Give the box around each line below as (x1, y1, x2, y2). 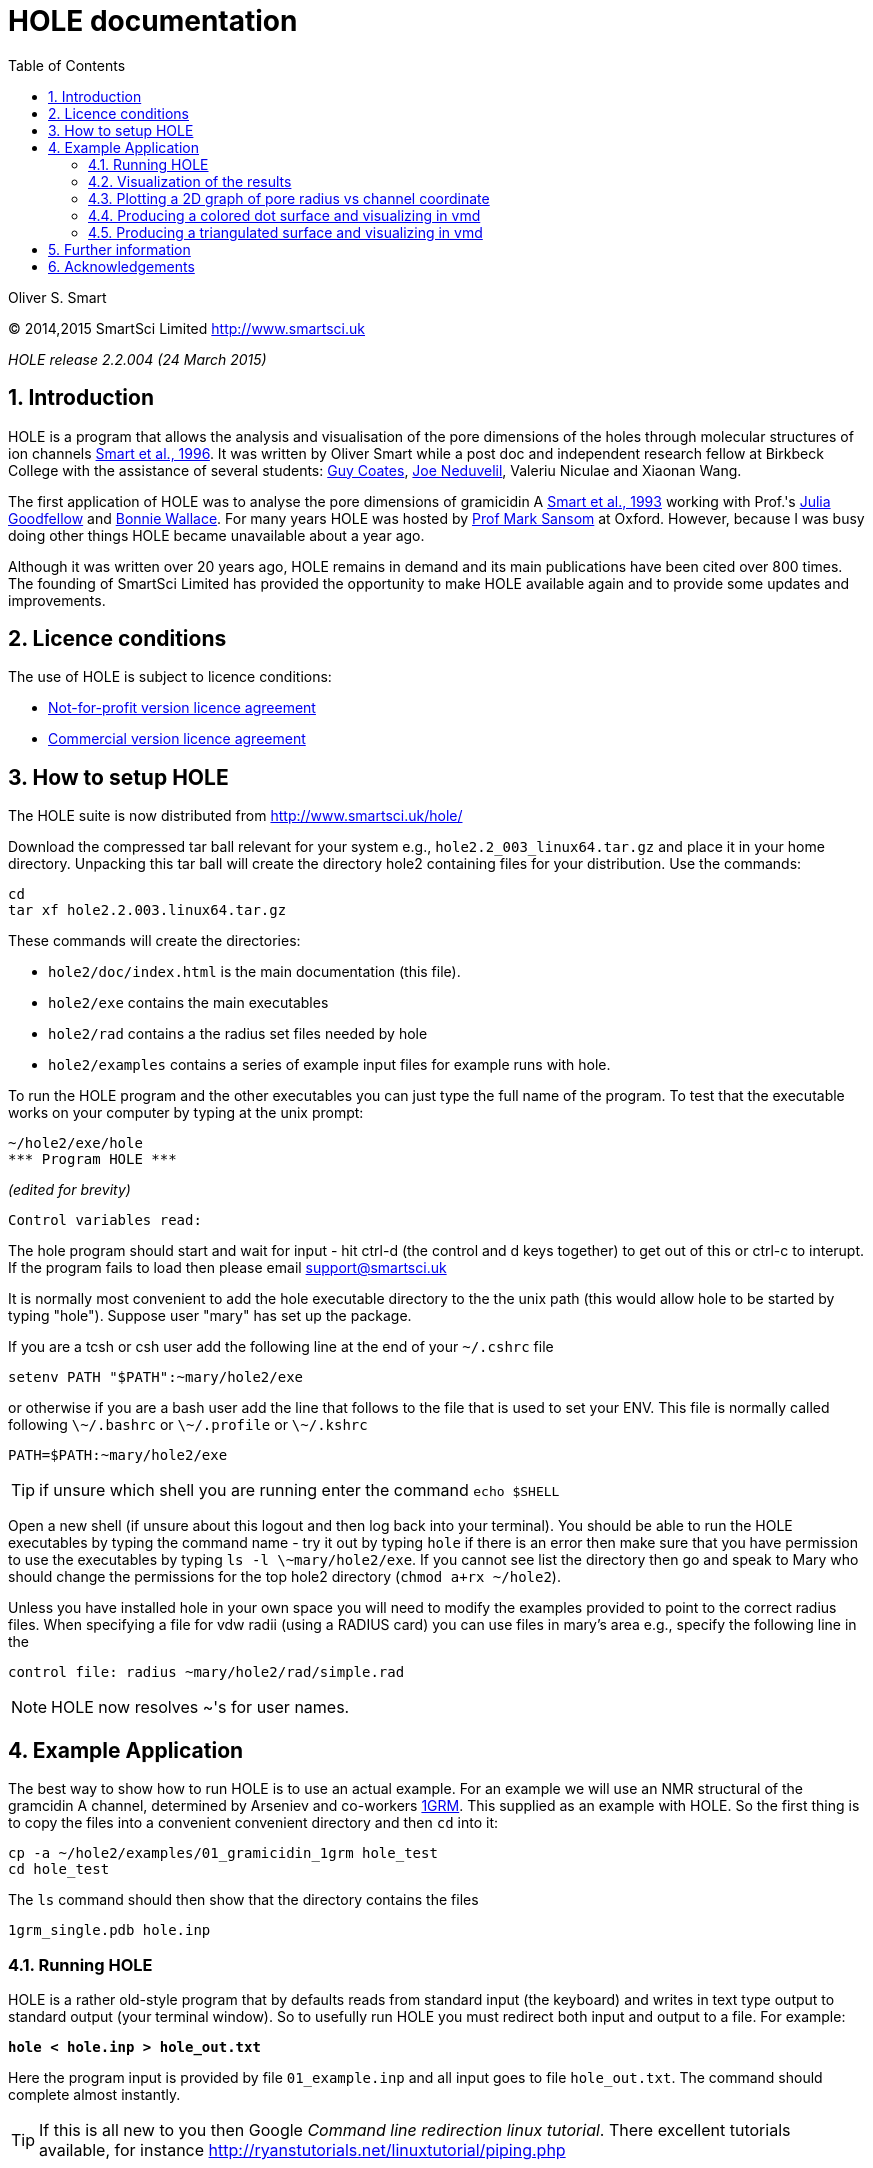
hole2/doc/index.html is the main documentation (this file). (48, 963, 461, 981)
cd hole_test (8, 1861, 110, 1878)
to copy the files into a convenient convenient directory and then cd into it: (8, 1814, 498, 1832)
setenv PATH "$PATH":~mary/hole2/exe (8, 1369, 304, 1386)
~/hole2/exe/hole (8, 1135, 143, 1152)
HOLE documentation (8, 4, 298, 38)
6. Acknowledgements (48, 257, 195, 275)
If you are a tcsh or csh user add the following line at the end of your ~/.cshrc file (8, 1338, 554, 1356)
